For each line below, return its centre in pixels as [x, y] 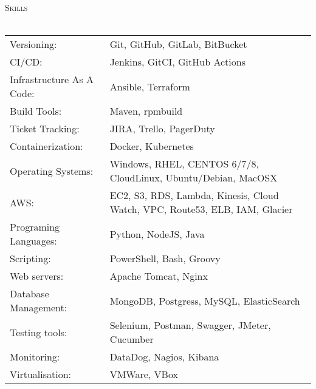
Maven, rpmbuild [146, 111]
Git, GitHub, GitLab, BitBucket [178, 44]
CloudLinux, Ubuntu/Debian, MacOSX [194, 178]
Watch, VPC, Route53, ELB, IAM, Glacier [201, 209]
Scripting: [30, 259]
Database [29, 294]
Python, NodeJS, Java [157, 234]
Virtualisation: [41, 374]
